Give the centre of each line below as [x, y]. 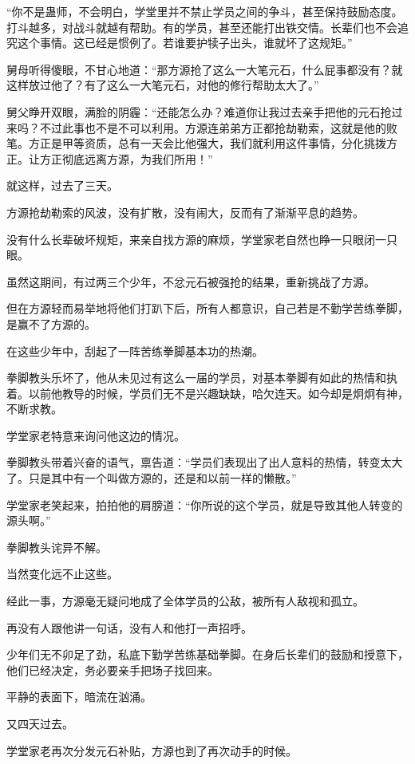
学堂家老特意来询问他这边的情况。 [96, 435]
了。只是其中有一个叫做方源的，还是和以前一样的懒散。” [152, 478]
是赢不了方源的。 [51, 323]
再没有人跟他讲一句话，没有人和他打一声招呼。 [129, 627]
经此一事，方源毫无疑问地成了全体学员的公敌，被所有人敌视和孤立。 [185, 601]
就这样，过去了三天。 [62, 185]
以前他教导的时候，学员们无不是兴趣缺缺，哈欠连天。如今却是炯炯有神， [218, 393]
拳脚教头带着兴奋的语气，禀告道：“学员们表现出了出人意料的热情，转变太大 [205, 462]
